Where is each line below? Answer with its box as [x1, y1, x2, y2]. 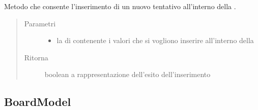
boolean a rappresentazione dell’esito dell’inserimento [44, 69, 211, 80]
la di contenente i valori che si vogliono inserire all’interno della [56, 35, 254, 46]
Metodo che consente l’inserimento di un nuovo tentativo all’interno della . [4, 1, 236, 11]
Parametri [24, 18, 56, 28]
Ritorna [24, 52, 48, 62]
